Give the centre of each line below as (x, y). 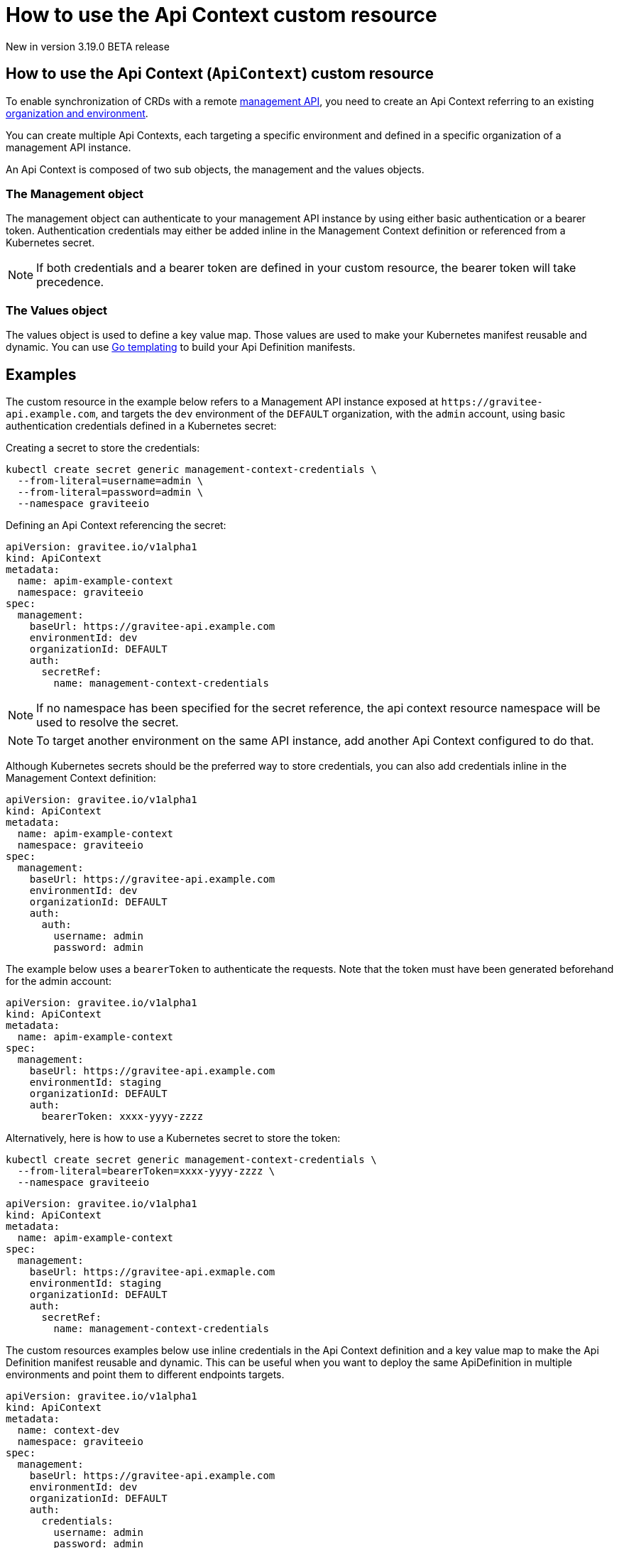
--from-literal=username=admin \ (110, 480)
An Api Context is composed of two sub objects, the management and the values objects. (215, 169)
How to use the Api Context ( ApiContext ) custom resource (220, 74)
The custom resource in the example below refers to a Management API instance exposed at (222, 401)
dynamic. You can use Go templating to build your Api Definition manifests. (181, 347)
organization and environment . (77, 113)
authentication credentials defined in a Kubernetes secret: (141, 425)
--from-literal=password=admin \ (110, 492)
